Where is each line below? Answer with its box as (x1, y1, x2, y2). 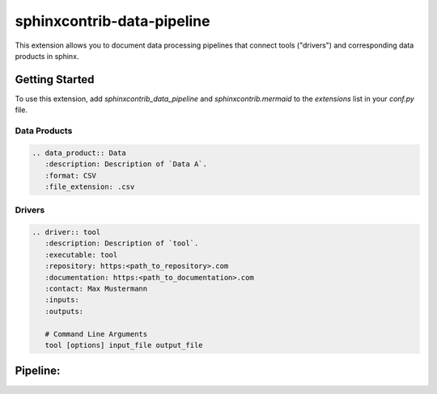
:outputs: (45, 307, 84, 316)
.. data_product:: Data (32, 148, 127, 157)
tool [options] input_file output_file (45, 341, 203, 350)
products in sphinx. (15, 51, 79, 61)
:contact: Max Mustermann (45, 284, 148, 294)
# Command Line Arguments (45, 329, 148, 338)
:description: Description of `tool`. (45, 239, 199, 248)
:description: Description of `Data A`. (45, 160, 208, 169)
